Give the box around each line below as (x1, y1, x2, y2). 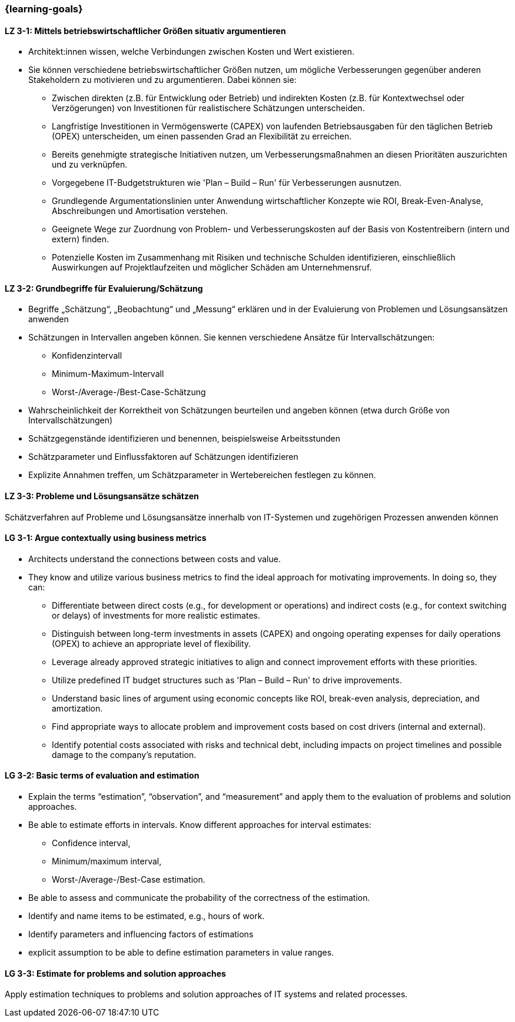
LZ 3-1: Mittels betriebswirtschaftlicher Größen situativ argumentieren (5, 25, 286, 36)
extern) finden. (52, 234, 109, 245)
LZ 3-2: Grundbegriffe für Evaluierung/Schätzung (5, 283, 203, 293)
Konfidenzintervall (52, 350, 122, 361)
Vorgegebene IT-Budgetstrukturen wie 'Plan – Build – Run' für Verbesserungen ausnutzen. (52, 178, 402, 188)
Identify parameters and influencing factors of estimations (28, 929, 254, 940)
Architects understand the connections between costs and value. (28, 553, 281, 564)
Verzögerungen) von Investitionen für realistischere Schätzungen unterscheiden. (52, 103, 365, 113)
